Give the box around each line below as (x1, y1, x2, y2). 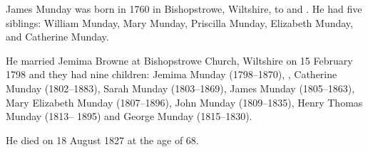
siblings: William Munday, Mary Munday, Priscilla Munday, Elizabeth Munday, (6, 15, 353, 30)
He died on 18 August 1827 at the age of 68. (6, 132, 199, 147)
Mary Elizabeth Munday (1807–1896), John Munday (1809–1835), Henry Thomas (6, 94, 363, 109)
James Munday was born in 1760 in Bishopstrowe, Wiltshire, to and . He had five (6, 1, 362, 16)
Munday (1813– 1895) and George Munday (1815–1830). (6, 109, 252, 124)
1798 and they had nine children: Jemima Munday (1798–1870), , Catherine (6, 67, 337, 82)
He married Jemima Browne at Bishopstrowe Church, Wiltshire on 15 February (6, 53, 353, 67)
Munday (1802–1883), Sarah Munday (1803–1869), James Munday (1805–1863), (6, 80, 355, 95)
